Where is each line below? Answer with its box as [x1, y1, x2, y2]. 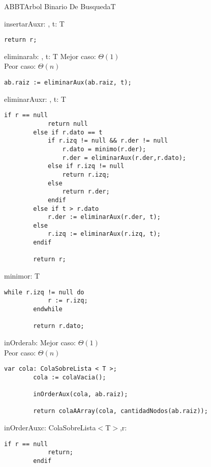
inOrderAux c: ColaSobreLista [4, 422, 96, 433]
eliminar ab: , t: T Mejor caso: [4, 50, 96, 61]
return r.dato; [33, 322, 84, 330]
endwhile [33, 306, 63, 313]
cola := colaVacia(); [33, 373, 106, 381]
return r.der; [62, 188, 110, 196]
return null [47, 120, 88, 127]
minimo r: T [4, 270, 40, 281]
